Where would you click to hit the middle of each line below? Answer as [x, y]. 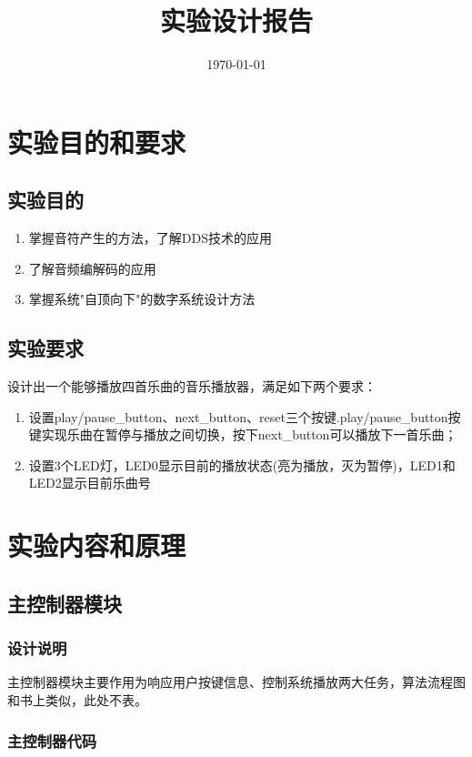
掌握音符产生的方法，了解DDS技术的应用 [150, 238]
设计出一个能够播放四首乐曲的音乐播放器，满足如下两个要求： [192, 386]
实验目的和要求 [97, 141]
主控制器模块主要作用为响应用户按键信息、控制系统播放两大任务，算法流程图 [236, 682]
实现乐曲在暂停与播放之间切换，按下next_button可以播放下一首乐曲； [249, 434]
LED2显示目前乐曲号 [90, 483]
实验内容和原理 [97, 545]
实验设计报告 [236, 20]
